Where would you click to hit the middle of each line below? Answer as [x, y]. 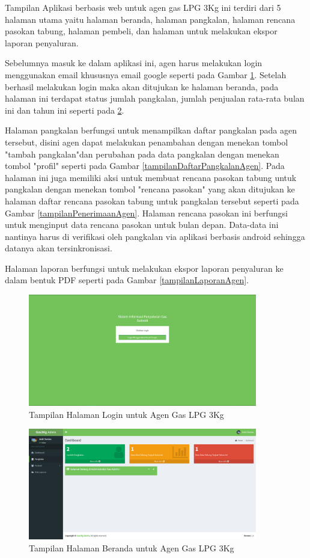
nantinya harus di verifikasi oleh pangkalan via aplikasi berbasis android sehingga [155, 236]
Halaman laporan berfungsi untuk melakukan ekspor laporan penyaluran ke [144, 268]
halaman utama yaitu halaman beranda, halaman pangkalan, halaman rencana [150, 19]
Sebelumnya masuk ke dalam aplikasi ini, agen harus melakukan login [134, 63]
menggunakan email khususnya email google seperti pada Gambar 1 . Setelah [146, 74]
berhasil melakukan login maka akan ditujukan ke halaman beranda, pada [142, 86]
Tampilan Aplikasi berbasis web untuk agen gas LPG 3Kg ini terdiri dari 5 [143, 7]
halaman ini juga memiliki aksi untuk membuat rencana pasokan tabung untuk [151, 177]
